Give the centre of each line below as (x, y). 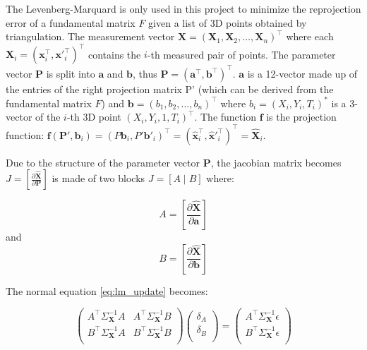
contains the (114, 54)
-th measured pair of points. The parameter (241, 54)
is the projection (301, 117)
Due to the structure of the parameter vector (103, 162)
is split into (71, 73)
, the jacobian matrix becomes (276, 162)
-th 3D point (94, 117)
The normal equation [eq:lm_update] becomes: (107, 290)
